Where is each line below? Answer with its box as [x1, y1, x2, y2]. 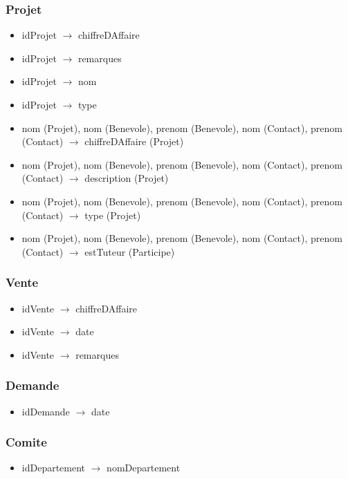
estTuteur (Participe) [84, 244, 175, 259]
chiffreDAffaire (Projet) [84, 134, 184, 149]
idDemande [21, 404, 70, 418]
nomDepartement [107, 460, 181, 475]
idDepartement [21, 460, 86, 475]
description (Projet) [84, 171, 169, 185]
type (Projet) [84, 207, 141, 222]
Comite [6, 433, 47, 451]
